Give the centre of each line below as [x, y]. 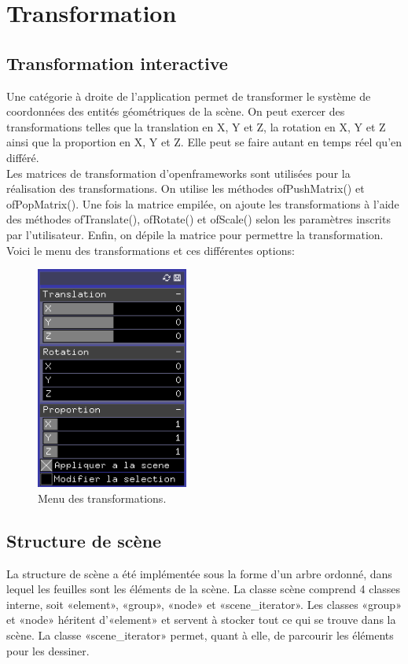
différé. [23, 157]
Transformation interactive [117, 63]
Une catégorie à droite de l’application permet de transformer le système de [189, 96]
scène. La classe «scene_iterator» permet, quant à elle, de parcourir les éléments [200, 634]
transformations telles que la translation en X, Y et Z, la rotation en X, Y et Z [196, 126]
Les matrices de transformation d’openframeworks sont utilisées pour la [178, 173]
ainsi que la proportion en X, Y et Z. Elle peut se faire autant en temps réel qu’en [204, 142]
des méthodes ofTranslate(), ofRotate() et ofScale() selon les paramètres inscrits [198, 219]
